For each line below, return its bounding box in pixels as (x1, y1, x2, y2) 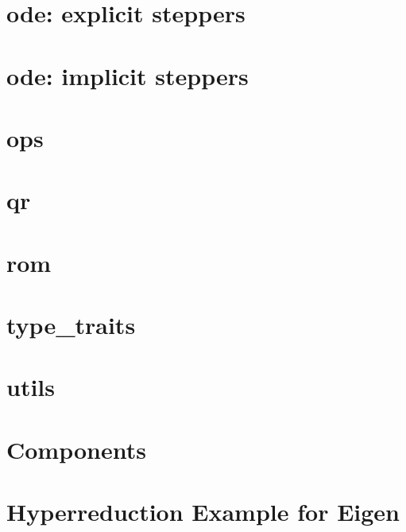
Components (6, 433, 146, 465)
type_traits (6, 309, 136, 341)
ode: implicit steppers (6, 59, 249, 91)
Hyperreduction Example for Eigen (6, 495, 400, 528)
